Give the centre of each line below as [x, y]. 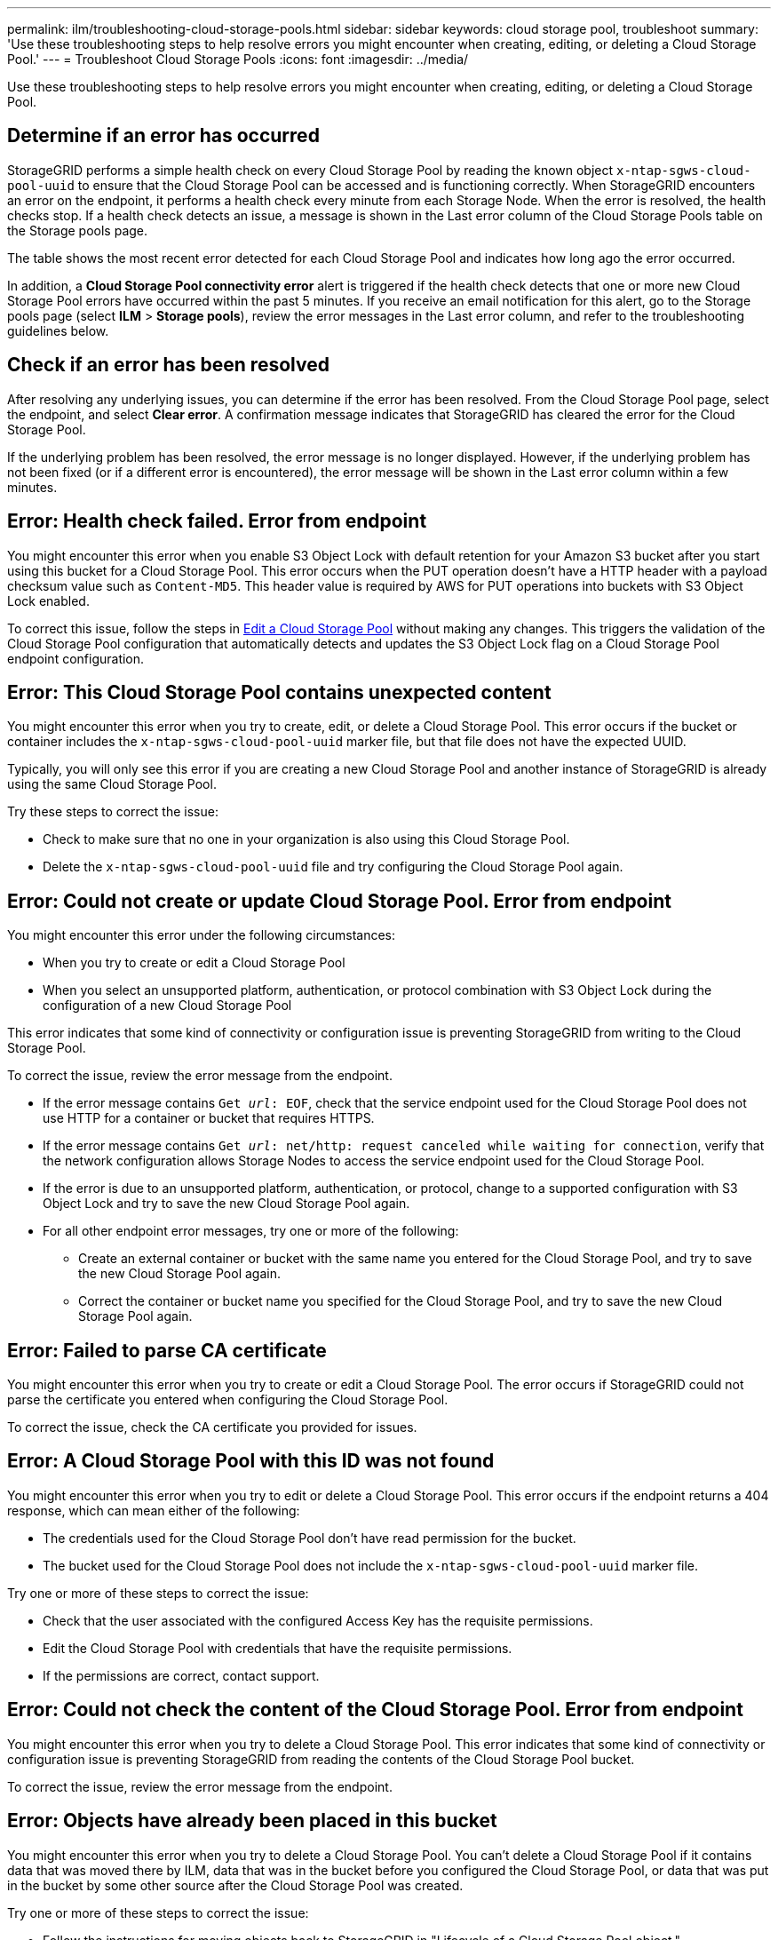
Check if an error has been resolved [168, 365]
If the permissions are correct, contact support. [181, 1675]
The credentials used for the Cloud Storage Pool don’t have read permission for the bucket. [310, 1538]
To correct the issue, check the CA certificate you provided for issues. [212, 1427]
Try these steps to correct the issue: [113, 812]
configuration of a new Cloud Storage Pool [167, 1006]
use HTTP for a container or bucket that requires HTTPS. [209, 1118]
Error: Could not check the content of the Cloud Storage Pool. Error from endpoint [375, 1710]
